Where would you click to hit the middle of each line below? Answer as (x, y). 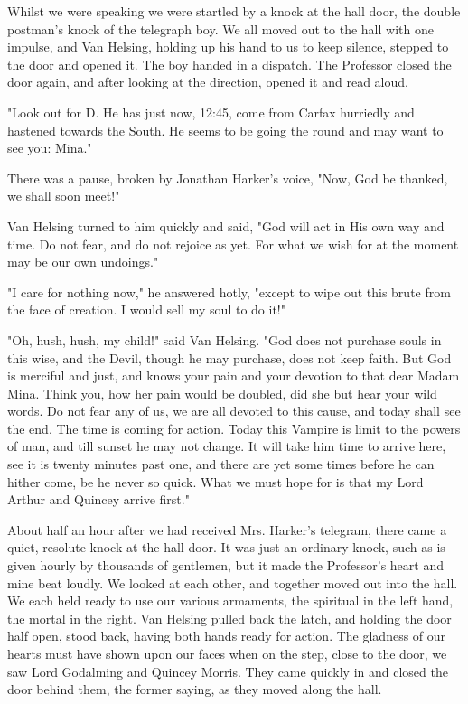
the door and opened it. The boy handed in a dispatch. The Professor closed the (229, 64)
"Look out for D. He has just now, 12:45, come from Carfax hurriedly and (211, 112)
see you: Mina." (50, 148)
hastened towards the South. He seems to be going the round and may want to (225, 130)
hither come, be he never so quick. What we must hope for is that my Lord (215, 481)
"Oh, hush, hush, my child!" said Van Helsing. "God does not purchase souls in (225, 339)
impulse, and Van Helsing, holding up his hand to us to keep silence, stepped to (228, 47)
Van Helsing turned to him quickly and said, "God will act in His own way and (226, 225)
